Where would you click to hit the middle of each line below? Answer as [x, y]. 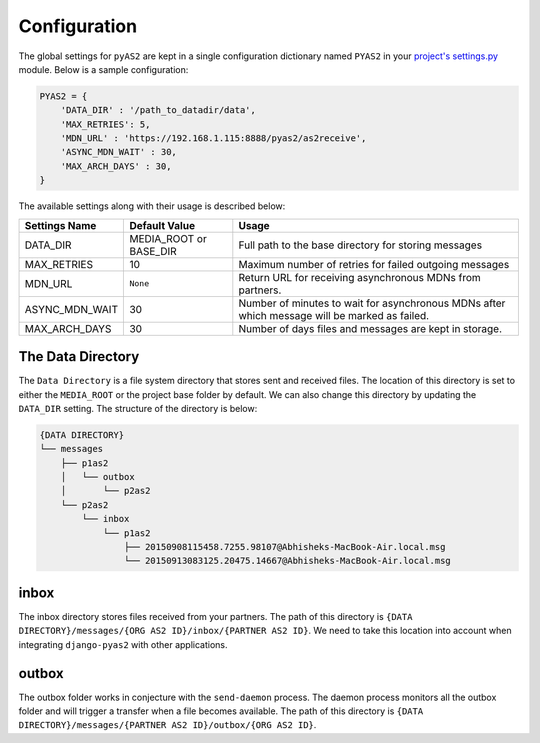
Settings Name [60, 225]
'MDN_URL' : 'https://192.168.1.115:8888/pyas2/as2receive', [213, 138]
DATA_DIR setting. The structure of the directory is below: [138, 408]
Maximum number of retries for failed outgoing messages [374, 264]
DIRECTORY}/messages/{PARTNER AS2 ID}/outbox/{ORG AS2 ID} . [167, 725]
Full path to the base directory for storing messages [360, 245]
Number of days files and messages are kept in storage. [370, 328]
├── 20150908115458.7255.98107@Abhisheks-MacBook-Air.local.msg [284, 547]
